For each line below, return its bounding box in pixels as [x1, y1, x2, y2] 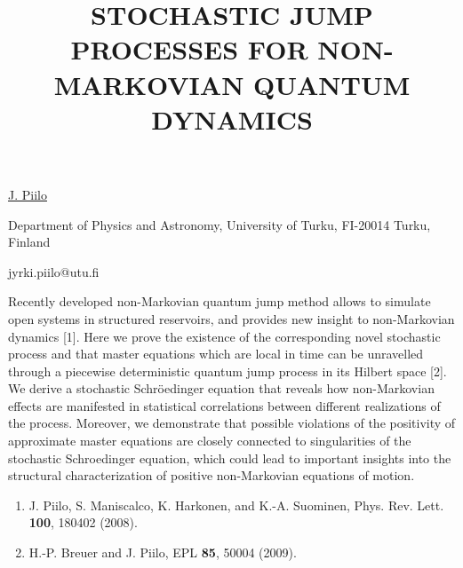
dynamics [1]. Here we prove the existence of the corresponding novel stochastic [8, 327, 441, 345]
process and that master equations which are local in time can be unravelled [8, 344, 424, 363]
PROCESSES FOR [70, 31, 308, 67]
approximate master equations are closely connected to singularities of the [8, 431, 411, 450]
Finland [8, 233, 51, 251]
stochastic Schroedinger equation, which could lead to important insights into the [8, 448, 451, 467]
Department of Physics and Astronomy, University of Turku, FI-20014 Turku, [8, 215, 431, 233]
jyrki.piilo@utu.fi [8, 262, 100, 280]
